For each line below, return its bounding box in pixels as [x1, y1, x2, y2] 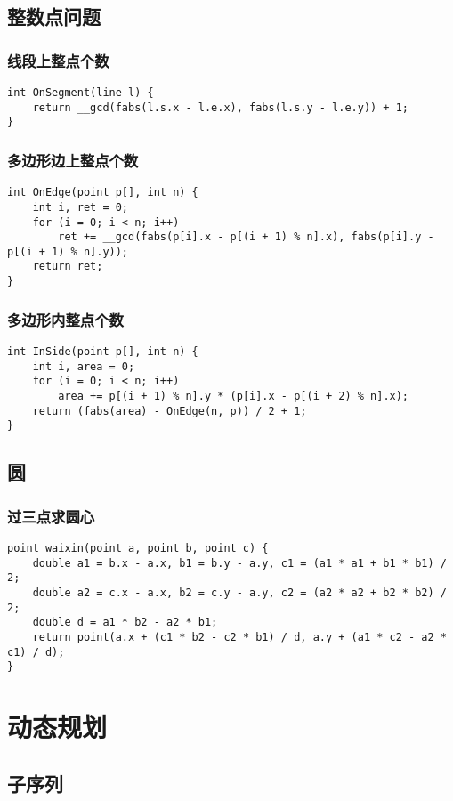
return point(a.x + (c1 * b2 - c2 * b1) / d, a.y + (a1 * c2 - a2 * [32, 630, 447, 643]
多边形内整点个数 [7, 308, 124, 330]
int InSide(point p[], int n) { [7, 345, 198, 358]
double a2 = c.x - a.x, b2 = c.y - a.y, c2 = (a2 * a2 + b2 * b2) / [32, 586, 447, 599]
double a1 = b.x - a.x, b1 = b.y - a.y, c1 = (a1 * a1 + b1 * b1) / [32, 556, 447, 570]
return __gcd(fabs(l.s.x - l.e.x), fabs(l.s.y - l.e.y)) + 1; [32, 101, 409, 114]
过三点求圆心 [7, 505, 95, 527]
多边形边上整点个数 [7, 149, 139, 171]
